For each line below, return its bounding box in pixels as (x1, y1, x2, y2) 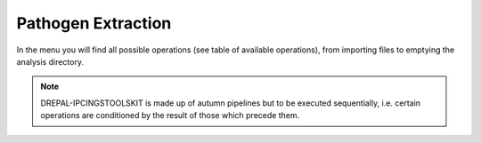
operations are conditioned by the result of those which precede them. (40, 110, 300, 121)
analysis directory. (16, 56, 85, 67)
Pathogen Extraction (16, 13, 172, 33)
